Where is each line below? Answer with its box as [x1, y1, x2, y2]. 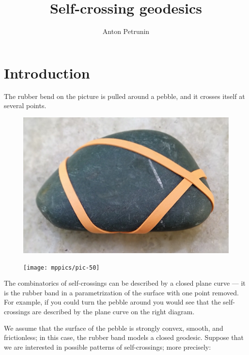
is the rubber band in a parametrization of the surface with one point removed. [4, 287, 239, 297]
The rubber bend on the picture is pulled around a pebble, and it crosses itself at [4, 91, 245, 101]
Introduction [4, 63, 90, 82]
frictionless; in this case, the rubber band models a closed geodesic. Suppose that [4, 332, 244, 342]
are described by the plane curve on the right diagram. [32, 307, 195, 317]
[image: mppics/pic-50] [23, 264, 100, 271]
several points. [4, 100, 47, 111]
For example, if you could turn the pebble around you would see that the [4, 297, 221, 307]
